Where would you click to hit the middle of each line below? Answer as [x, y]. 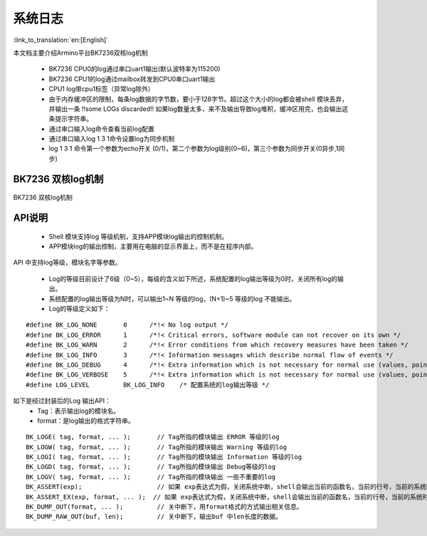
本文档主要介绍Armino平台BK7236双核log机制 [81, 53]
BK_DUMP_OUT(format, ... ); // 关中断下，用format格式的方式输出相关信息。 [164, 507]
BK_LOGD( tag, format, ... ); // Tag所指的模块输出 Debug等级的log [151, 467]
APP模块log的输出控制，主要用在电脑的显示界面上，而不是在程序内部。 [153, 246]
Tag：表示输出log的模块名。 [79, 411]
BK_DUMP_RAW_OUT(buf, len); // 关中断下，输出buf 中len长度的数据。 [154, 517]
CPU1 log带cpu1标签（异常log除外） [101, 89]
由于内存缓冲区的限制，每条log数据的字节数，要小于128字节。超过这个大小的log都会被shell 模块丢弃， [199, 99]
